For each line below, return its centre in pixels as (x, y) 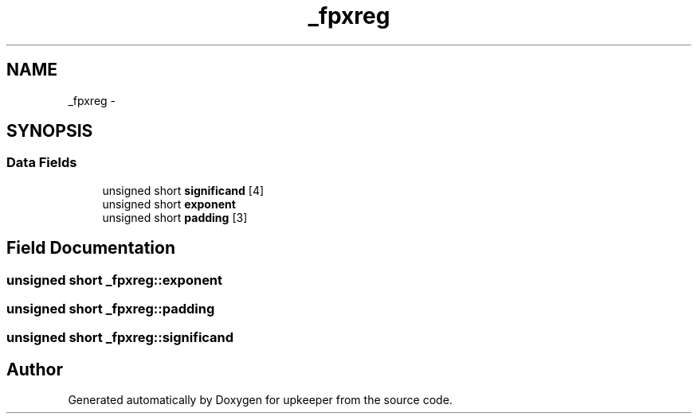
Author (35, 369)
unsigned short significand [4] (183, 190)
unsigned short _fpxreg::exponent (115, 280)
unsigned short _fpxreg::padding (111, 309)
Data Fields (42, 163)
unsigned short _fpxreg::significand (120, 338)
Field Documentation (91, 248)
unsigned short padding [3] (175, 217)
